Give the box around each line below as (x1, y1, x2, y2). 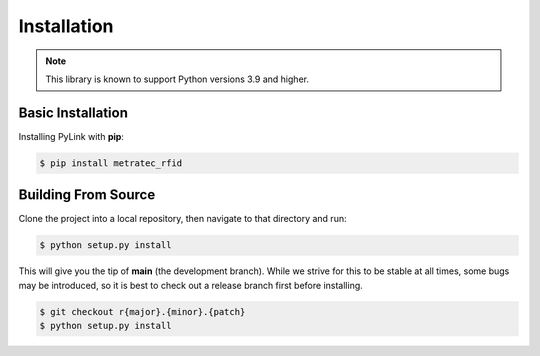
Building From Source (18, 186, 156, 204)
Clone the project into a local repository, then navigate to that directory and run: (18, 213, 347, 225)
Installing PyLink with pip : (18, 130, 125, 142)
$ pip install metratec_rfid (39, 157, 183, 169)
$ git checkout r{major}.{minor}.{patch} (39, 306, 246, 317)
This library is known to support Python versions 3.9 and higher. (45, 73, 310, 85)
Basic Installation (18, 104, 129, 121)
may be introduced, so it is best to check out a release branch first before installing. (18, 279, 364, 291)
